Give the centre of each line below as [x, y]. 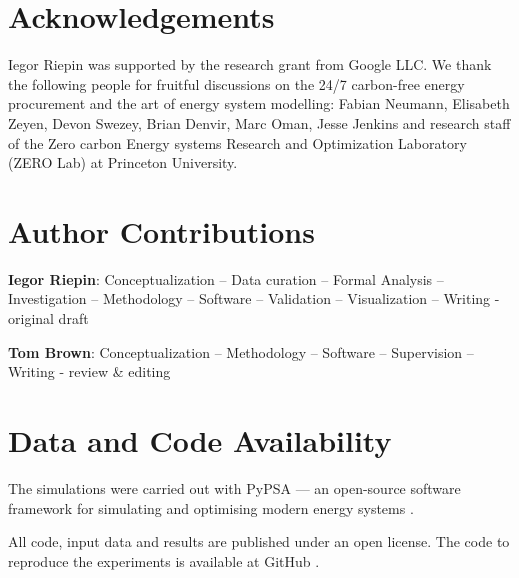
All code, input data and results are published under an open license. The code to [259, 541]
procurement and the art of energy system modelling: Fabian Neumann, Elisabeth [259, 103]
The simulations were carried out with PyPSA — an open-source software [234, 487]
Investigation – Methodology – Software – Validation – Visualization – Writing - [254, 298]
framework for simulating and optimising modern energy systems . [211, 507]
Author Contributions [161, 230]
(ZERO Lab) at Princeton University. [123, 162]
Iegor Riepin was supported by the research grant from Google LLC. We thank [250, 64]
